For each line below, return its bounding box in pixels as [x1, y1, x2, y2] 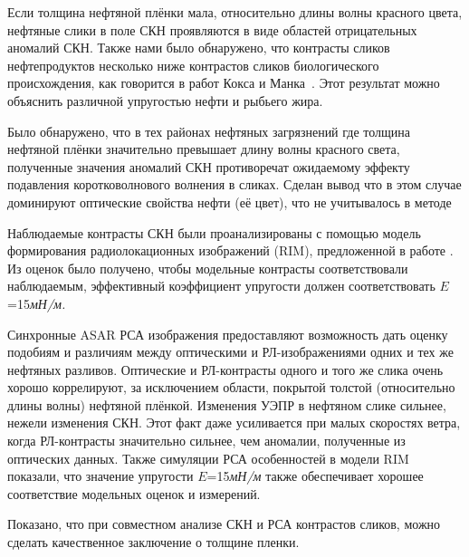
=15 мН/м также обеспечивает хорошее [206, 466, 424, 485]
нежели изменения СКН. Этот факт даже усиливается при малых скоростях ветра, [7, 413, 461, 432]
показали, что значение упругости [7, 466, 194, 485]
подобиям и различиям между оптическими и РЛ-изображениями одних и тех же [7, 342, 454, 361]
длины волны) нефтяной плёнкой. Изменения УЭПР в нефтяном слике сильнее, [7, 395, 446, 414]
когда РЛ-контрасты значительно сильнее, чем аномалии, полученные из [7, 431, 406, 450]
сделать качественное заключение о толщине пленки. [7, 533, 300, 552]
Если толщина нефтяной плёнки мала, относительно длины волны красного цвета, [7, 3, 463, 21]
